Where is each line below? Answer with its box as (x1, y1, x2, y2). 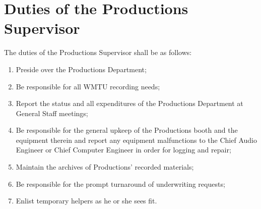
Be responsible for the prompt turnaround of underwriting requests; (16, 178, 225, 189)
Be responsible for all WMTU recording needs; (16, 81, 160, 91)
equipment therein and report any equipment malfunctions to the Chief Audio (16, 134, 257, 145)
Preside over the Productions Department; (16, 64, 147, 74)
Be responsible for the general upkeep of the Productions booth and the (16, 125, 238, 135)
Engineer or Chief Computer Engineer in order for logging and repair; (16, 144, 231, 155)
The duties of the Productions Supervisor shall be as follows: (4, 47, 192, 58)
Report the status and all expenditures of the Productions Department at (16, 98, 243, 109)
